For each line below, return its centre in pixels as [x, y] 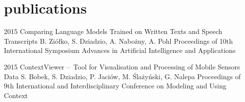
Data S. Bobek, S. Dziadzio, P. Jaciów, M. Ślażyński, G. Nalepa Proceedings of [122, 76]
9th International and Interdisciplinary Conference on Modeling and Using [115, 86]
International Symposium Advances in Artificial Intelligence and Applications [120, 50]
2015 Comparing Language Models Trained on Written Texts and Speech [113, 31]
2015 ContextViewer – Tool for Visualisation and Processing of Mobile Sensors [122, 66]
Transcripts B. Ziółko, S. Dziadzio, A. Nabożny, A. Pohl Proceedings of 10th [119, 41]
